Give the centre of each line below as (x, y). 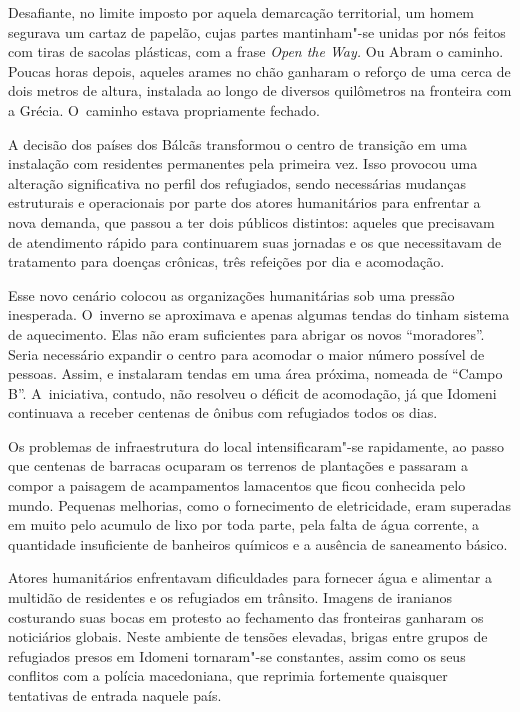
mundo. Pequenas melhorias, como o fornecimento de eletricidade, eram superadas (260, 504)
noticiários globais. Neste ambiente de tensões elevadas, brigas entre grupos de (248, 636)
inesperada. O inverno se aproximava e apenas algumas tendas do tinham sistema (259, 314)
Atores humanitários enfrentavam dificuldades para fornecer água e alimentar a (250, 577)
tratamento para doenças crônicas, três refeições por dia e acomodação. (226, 261)
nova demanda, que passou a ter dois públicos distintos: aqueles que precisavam (251, 221)
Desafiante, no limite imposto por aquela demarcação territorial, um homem (241, 12)
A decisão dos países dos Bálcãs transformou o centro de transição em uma (238, 143)
